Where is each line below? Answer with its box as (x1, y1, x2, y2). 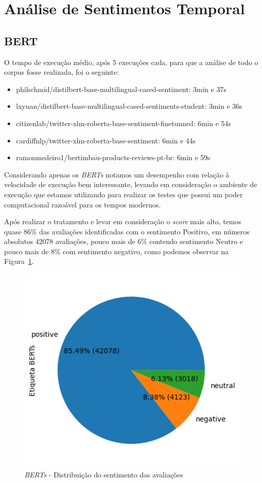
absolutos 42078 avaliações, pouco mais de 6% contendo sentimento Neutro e (4, 236, 243, 247)
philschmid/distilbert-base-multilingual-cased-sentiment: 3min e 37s (16, 83, 226, 94)
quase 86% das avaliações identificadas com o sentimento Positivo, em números (4, 226, 250, 236)
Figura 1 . (4, 256, 34, 266)
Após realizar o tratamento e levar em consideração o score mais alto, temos (4, 216, 242, 227)
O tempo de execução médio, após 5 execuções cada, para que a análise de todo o (4, 56, 258, 67)
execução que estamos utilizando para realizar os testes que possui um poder (4, 189, 243, 199)
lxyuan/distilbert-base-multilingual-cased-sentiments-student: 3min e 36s (16, 101, 243, 111)
